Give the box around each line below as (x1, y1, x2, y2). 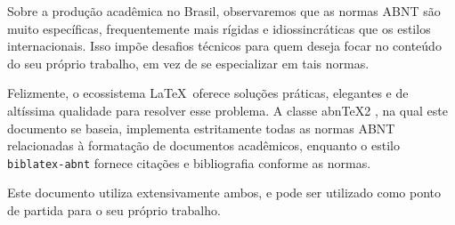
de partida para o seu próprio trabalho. (7, 201, 221, 219)
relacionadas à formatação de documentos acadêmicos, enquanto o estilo (7, 136, 400, 155)
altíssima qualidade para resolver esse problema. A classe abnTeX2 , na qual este (7, 100, 448, 119)
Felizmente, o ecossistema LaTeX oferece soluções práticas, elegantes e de (7, 84, 409, 102)
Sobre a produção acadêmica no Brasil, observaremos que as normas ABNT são (7, 2, 441, 20)
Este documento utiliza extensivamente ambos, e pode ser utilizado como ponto (7, 183, 442, 202)
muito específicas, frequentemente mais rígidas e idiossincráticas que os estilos (7, 19, 431, 37)
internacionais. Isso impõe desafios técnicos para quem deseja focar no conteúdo (7, 36, 442, 55)
